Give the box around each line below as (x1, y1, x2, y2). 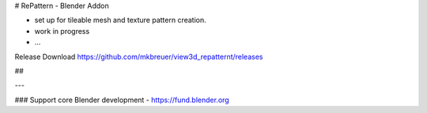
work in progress (34, 26, 90, 35)
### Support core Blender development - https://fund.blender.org (14, 95, 229, 104)
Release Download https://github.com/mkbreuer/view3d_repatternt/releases (14, 52, 263, 61)
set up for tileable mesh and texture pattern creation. (34, 16, 207, 25)
